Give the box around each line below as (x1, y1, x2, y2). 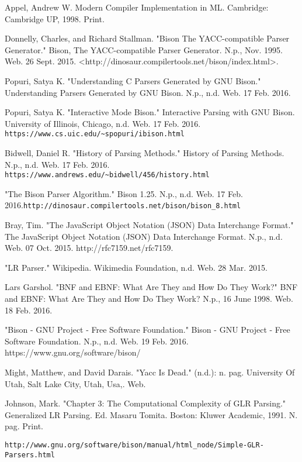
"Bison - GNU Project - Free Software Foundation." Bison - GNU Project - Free (5, 323, 290, 336)
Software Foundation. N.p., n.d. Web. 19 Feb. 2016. (5, 335, 189, 347)
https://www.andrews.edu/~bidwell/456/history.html (5, 171, 210, 180)
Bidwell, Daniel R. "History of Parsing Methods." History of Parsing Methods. (5, 147, 284, 158)
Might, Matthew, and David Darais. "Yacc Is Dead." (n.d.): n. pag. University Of (5, 366, 295, 378)
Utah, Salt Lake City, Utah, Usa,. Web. (5, 377, 146, 389)
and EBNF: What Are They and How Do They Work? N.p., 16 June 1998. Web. (5, 292, 293, 305)
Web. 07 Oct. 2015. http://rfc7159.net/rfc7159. (5, 242, 173, 254)
